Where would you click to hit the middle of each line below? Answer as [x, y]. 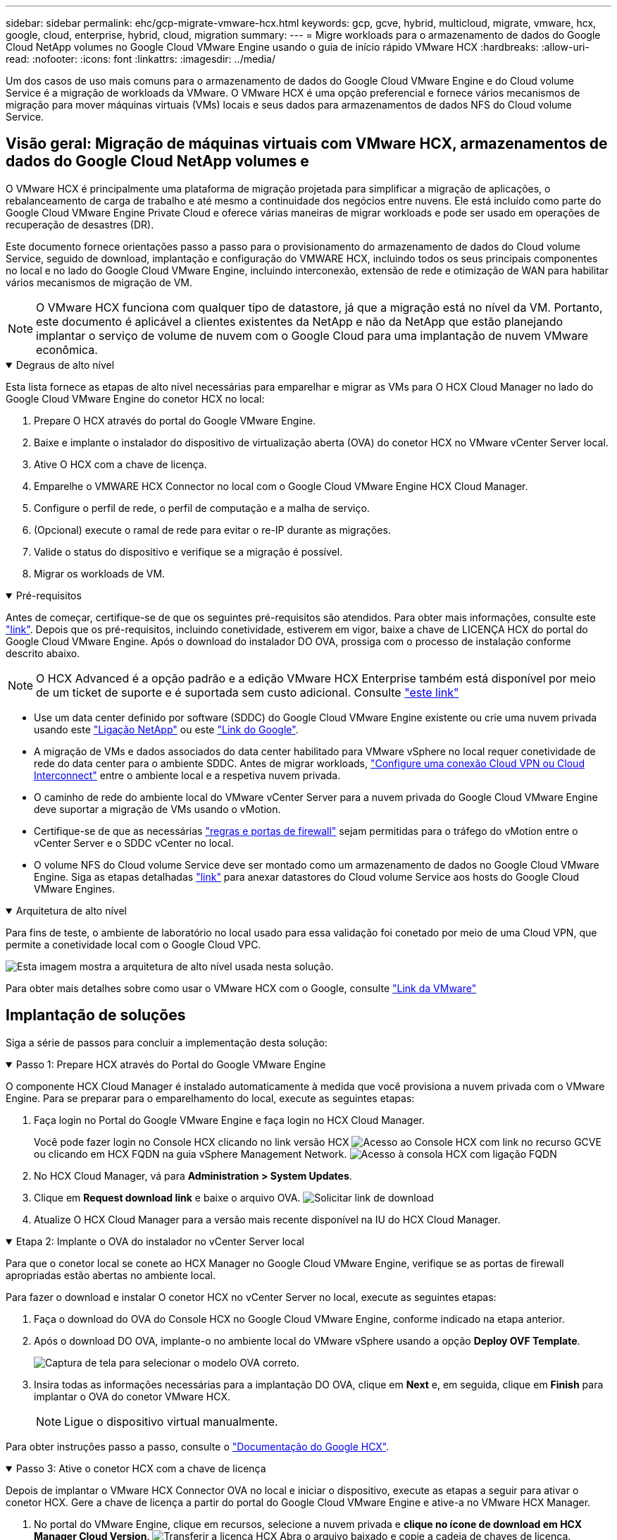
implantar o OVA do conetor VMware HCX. [132, 1396]
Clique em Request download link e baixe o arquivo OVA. [167, 1197]
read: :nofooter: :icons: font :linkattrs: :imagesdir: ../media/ [141, 59]
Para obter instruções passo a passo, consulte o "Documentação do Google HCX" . [198, 1446]
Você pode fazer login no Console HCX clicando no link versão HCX [192, 1142]
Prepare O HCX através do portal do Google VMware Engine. [175, 420]
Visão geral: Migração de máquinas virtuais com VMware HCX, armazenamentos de [307, 144]
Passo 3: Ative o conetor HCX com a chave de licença [141, 1468]
